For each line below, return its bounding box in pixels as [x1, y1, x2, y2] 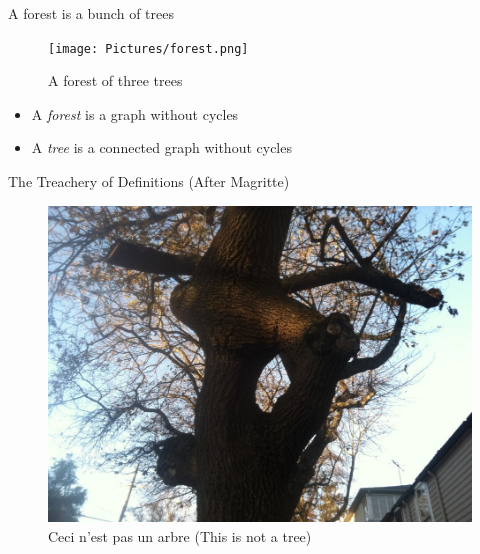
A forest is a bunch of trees [8, 3, 174, 23]
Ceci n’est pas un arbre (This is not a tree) [48, 525, 312, 546]
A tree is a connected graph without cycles [31, 137, 292, 158]
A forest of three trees [48, 70, 183, 91]
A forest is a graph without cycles [31, 103, 239, 124]
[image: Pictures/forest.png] [48, 41, 249, 56]
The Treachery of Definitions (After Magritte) [8, 171, 290, 192]
